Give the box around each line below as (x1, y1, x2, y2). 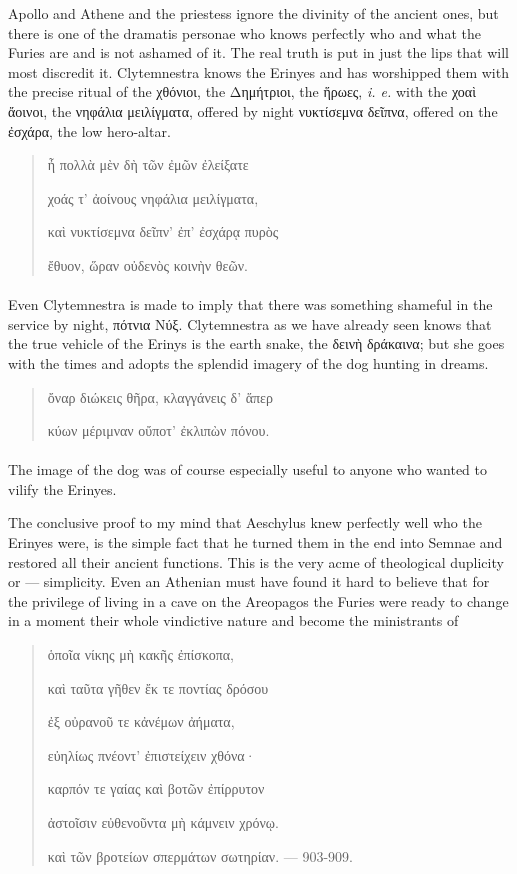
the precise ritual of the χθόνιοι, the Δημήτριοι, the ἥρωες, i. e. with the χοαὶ (8, 81, 476, 102)
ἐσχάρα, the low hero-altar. (8, 120, 171, 141)
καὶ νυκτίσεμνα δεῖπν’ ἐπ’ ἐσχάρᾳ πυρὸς (47, 221, 279, 242)
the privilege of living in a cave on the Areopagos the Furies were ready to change (8, 590, 509, 611)
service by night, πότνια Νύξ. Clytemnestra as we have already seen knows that (8, 313, 492, 334)
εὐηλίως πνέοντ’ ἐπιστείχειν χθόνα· (47, 744, 256, 765)
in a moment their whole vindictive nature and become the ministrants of (8, 610, 459, 631)
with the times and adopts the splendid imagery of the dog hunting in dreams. (8, 352, 489, 373)
